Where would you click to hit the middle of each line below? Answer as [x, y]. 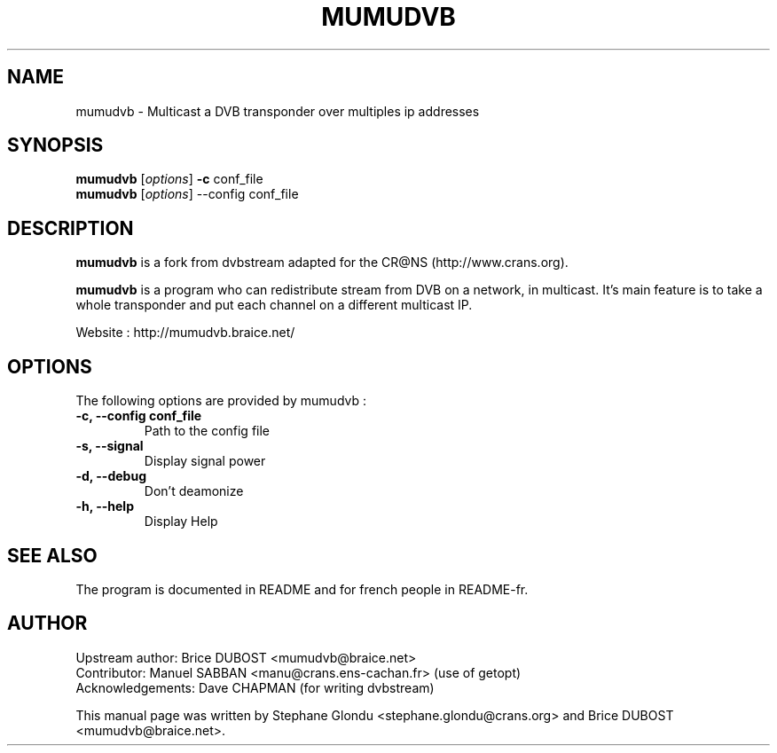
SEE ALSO [52, 555]
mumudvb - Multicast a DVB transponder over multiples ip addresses [278, 111]
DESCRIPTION [71, 228]
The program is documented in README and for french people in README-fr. [302, 589]
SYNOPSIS [55, 145]
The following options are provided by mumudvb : [221, 401]
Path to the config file [207, 431]
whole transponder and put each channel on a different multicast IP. [274, 305]
